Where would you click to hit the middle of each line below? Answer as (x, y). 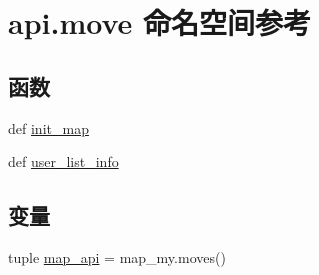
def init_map (48, 127)
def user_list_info (63, 161)
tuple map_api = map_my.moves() (117, 256)
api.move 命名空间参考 (160, 22)
